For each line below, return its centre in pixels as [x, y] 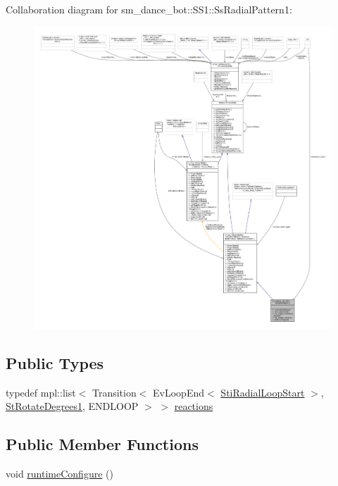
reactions [194, 406]
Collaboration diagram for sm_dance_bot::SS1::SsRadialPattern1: [149, 9]
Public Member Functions [102, 444]
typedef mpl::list [41, 392]
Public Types [55, 363]
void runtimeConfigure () [60, 474]
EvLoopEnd [179, 392]
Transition [114, 392]
